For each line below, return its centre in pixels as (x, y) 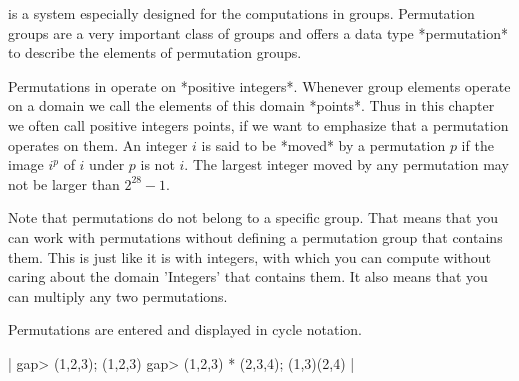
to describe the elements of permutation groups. (155, 52)
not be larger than (64, 183)
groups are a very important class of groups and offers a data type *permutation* (258, 32)
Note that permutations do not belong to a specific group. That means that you (253, 217)
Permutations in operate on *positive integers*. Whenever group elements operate (259, 85)
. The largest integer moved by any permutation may (346, 164)
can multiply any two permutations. (118, 295)
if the (477, 144)
